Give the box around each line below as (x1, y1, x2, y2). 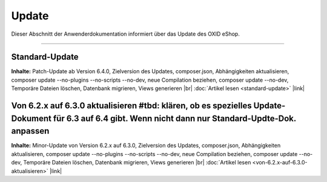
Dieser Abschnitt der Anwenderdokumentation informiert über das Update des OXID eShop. (11, 30, 240, 37)
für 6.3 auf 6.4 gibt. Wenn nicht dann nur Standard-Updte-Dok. (53, 113, 297, 123)
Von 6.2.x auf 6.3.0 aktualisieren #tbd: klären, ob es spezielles (11, 100, 252, 111)
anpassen (11, 126, 50, 136)
